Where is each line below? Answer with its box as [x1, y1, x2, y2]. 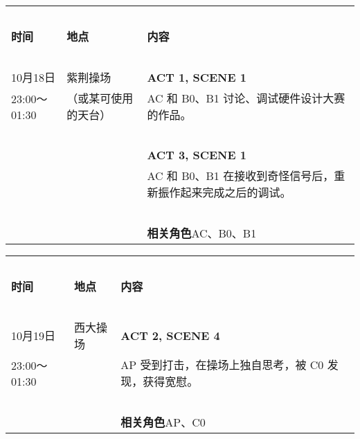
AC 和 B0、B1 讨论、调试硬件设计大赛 [147, 90, 345, 106]
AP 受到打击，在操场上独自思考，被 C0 [120, 357, 324, 373]
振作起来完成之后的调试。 [158, 184, 291, 200]
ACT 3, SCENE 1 [147, 147, 246, 163]
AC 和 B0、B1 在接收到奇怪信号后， [147, 168, 334, 183]
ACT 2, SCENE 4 [120, 327, 220, 343]
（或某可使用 [66, 90, 134, 106]
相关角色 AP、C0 [120, 414, 206, 430]
